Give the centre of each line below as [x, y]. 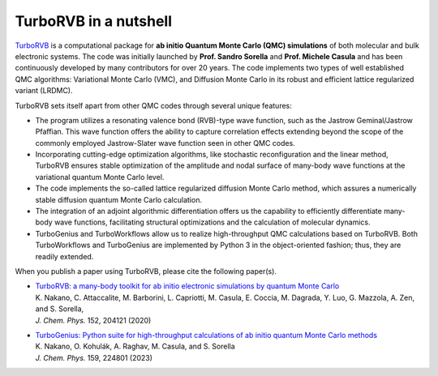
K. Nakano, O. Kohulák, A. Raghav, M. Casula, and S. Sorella [135, 346]
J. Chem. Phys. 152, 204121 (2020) [93, 320]
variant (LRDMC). [44, 91]
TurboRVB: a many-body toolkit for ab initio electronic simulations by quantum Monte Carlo [187, 286]
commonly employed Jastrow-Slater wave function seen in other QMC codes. [165, 143]
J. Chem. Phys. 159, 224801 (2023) [94, 357]
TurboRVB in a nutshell [94, 21]
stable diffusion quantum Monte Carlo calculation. [119, 199]
